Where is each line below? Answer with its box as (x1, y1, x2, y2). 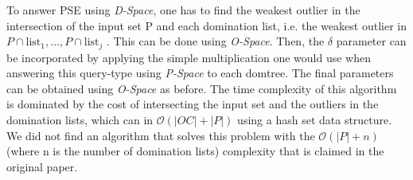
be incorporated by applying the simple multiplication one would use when (6, 49, 371, 65)
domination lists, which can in (6, 112, 154, 128)
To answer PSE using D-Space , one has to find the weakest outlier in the (6, 2, 360, 18)
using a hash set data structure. (237, 112, 392, 128)
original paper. (6, 158, 78, 174)
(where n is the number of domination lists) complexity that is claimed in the (6, 143, 384, 159)
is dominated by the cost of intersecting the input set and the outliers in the (6, 96, 379, 112)
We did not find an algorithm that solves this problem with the (6, 127, 315, 143)
